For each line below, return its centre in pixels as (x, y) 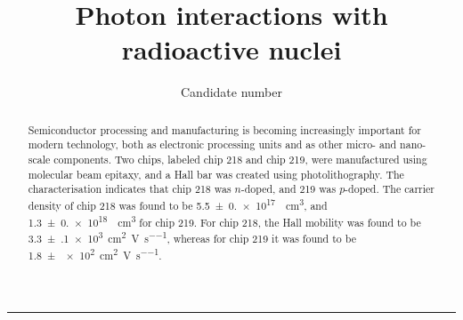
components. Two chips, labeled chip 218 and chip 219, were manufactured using (240, 160)
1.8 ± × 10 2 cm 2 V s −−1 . (95, 253)
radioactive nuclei (231, 49)
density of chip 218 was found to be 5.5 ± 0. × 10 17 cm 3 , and (178, 204)
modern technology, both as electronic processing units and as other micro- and (212, 144)
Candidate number (231, 92)
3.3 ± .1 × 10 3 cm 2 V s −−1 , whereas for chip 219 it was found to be (192, 237)
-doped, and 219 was (288, 189)
